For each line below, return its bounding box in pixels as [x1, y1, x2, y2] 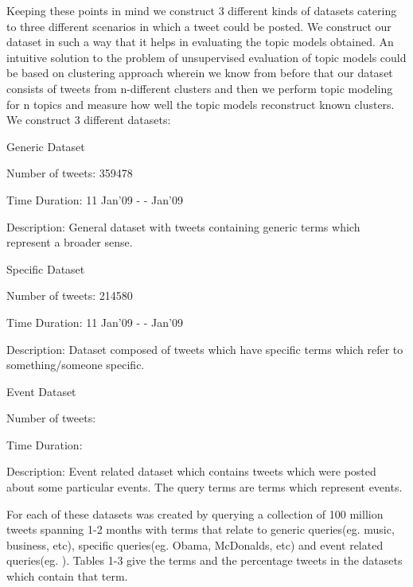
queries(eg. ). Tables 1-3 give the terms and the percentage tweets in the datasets [6, 552, 403, 569]
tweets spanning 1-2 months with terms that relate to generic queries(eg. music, [6, 521, 395, 538]
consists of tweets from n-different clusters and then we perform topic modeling [6, 80, 393, 96]
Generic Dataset [6, 138, 85, 154]
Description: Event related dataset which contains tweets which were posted [6, 463, 376, 480]
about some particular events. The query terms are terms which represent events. [6, 479, 403, 496]
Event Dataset [6, 383, 76, 399]
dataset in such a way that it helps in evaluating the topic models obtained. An [6, 33, 394, 50]
